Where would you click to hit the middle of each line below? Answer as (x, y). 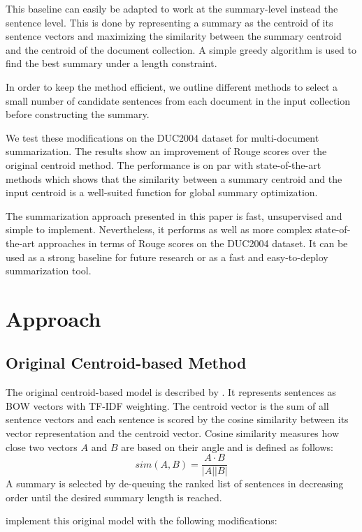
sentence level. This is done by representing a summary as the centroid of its (169, 22)
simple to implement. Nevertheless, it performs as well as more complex (159, 229)
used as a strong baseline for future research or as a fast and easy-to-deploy (167, 257)
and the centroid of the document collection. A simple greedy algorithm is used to (181, 49)
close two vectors (42, 446)
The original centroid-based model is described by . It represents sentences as (171, 392)
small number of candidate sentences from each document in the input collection (178, 100)
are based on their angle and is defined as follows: (227, 446)
